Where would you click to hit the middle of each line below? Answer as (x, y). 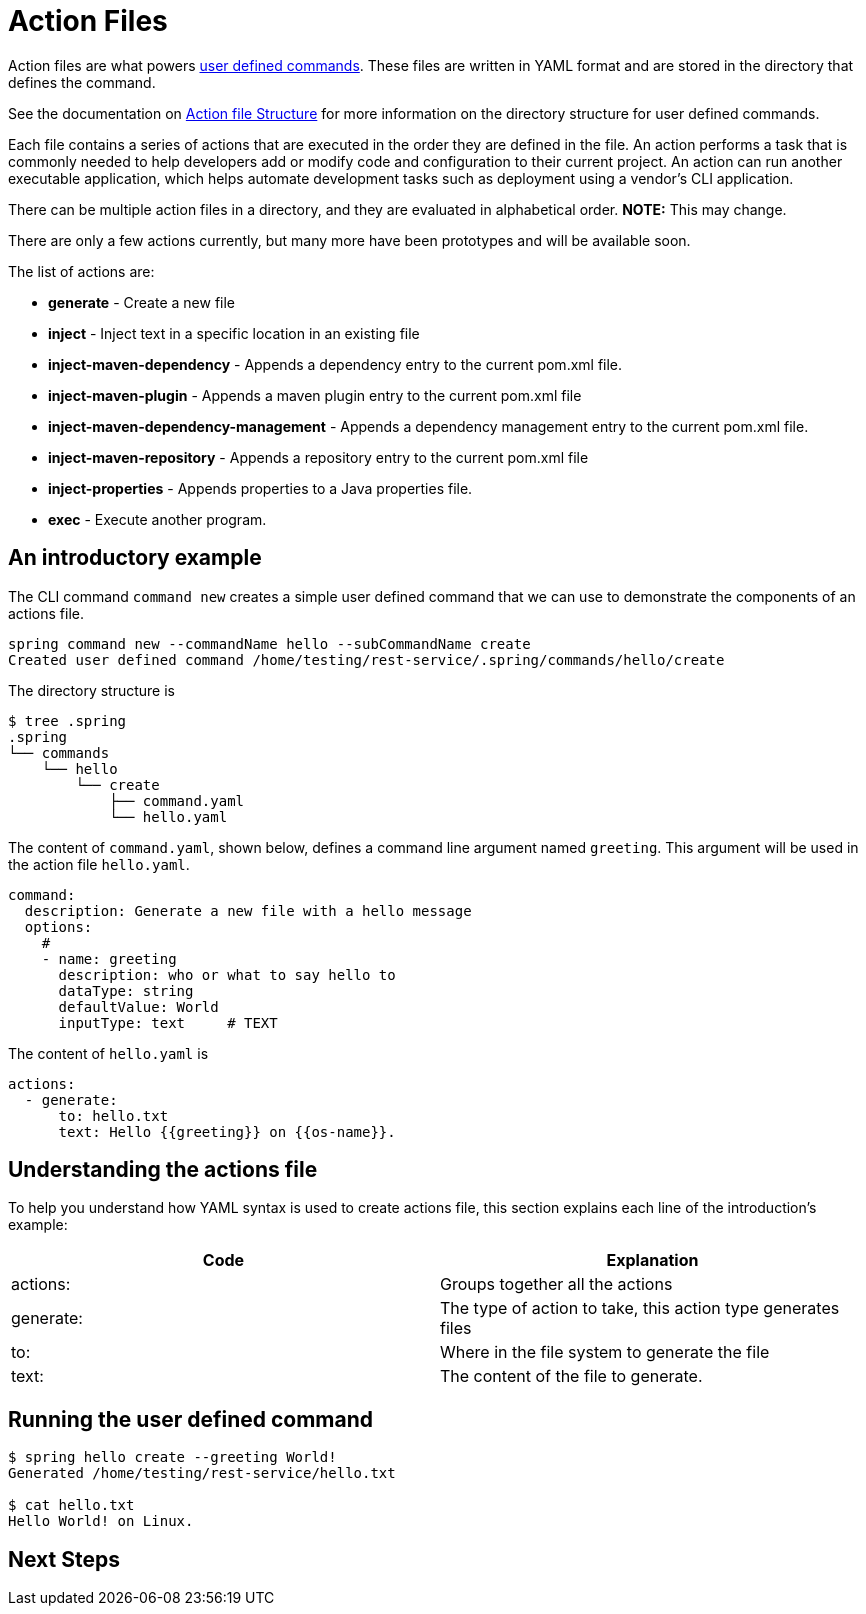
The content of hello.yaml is (108, 1053)
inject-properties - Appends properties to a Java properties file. (260, 488)
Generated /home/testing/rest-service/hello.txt (202, 1473)
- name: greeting (109, 958)
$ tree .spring (67, 720)
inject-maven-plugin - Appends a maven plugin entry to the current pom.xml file (315, 395)
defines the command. (82, 82)
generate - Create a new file (141, 302)
